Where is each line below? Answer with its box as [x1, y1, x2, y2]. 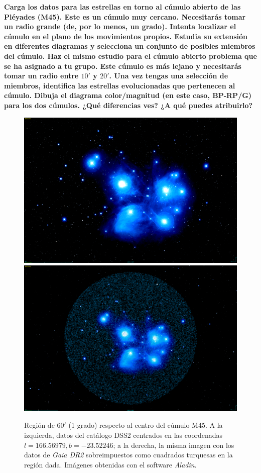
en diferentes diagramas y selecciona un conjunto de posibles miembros [4, 41, 255, 51]
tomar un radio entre [4, 70, 79, 81]
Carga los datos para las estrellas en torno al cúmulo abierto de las [4, 2, 241, 12]
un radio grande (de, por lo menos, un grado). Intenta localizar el [4, 21, 236, 32]
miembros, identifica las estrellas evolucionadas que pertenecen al [4, 80, 235, 90]
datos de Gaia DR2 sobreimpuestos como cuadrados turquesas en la [24, 449, 233, 460]
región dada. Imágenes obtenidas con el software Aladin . [24, 459, 197, 469]
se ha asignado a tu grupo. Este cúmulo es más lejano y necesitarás [4, 60, 241, 71]
